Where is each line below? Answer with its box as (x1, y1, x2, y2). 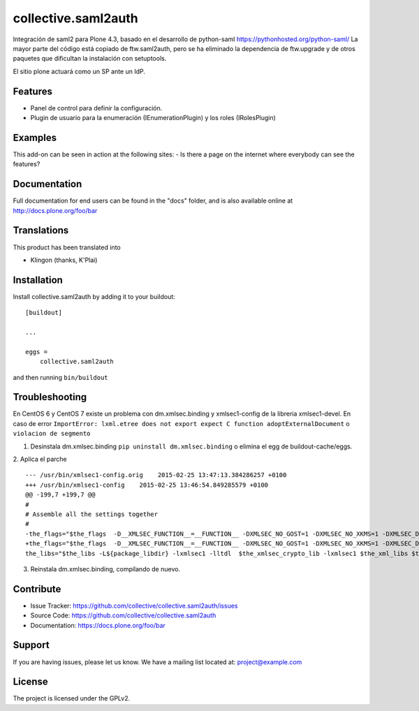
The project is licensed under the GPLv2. (13, 694, 131, 703)
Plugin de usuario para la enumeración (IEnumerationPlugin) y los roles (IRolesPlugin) (30, 114, 276, 122)
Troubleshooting (13, 391, 87, 403)
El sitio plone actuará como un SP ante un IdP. (13, 67, 146, 75)
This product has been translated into (13, 243, 122, 251)
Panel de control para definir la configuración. (30, 103, 163, 112)
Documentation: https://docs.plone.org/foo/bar (30, 621, 166, 629)
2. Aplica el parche (13, 455, 67, 464)
